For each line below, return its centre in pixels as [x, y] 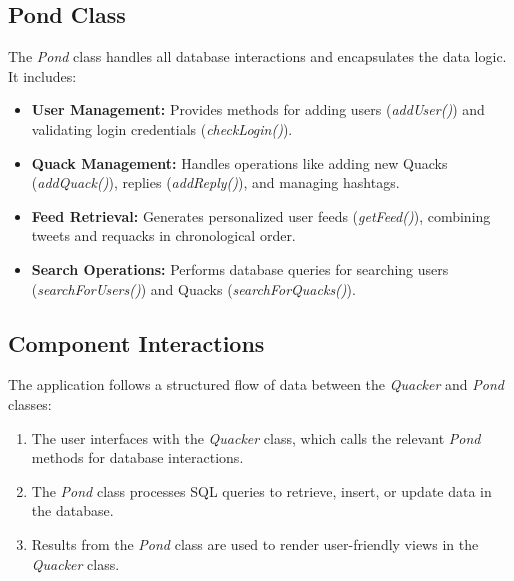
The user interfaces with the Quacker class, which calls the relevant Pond [256, 437]
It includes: [42, 75]
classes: [30, 403]
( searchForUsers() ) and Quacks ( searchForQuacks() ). [193, 288]
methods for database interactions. [137, 457]
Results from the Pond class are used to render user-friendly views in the [255, 543]
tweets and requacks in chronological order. [163, 235]
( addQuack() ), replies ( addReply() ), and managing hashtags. [215, 182]
